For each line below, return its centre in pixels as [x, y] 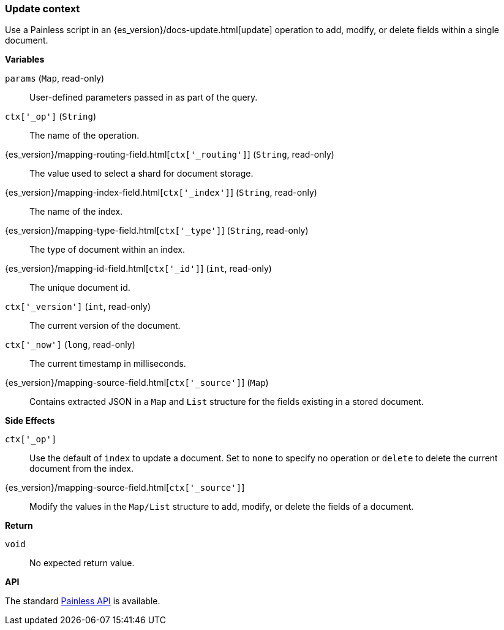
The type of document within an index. [107, 250]
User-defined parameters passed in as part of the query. [144, 98]
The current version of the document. [105, 326]
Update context [43, 9]
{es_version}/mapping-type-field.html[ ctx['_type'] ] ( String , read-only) [157, 231]
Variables [25, 60]
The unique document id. [80, 288]
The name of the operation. [85, 136]
